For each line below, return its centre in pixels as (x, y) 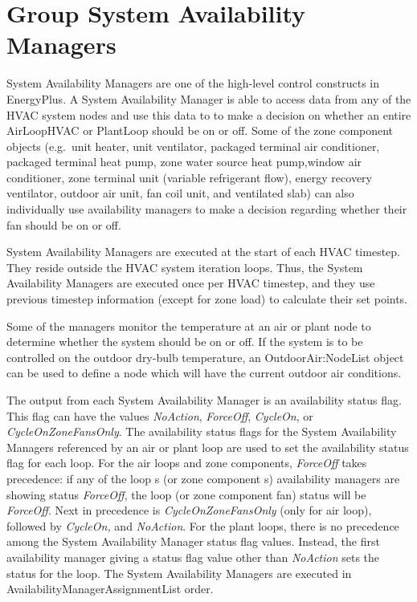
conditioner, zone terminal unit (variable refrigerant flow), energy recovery (189, 177)
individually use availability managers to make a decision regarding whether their (207, 209)
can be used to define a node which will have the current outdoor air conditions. (204, 373)
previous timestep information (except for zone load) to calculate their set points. (207, 299)
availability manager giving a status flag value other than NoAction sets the (193, 557)
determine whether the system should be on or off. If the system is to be (185, 342)
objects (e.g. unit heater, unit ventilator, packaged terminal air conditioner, (193, 146)
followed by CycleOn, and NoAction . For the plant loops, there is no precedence (203, 525)
